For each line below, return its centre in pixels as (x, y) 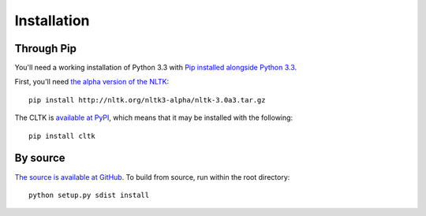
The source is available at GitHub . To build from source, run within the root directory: (152, 177)
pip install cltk (62, 136)
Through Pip (45, 48)
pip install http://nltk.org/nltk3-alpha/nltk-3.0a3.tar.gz (147, 100)
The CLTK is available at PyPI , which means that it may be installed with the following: (154, 117)
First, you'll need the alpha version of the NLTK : (92, 82)
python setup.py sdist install (89, 195)
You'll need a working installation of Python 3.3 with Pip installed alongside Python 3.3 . (156, 68)
